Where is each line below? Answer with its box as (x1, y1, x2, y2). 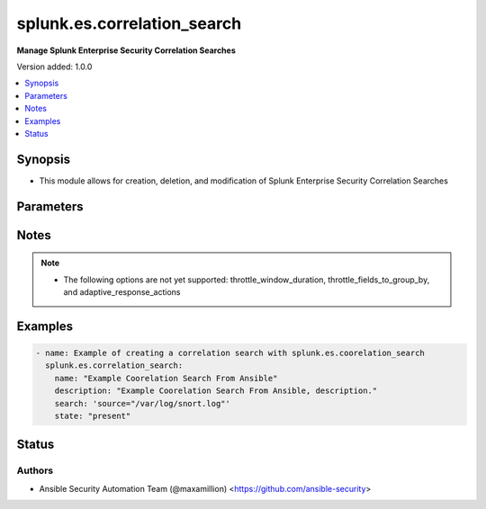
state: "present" (54, 410, 131, 421)
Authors (16, 464, 54, 477)
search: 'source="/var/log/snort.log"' (54, 398, 231, 408)
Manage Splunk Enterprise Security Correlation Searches (16, 45, 236, 56)
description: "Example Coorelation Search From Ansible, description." (54, 386, 378, 396)
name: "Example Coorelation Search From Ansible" (54, 373, 278, 383)
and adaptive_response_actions (63, 287, 181, 297)
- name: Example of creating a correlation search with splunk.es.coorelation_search (35, 348, 425, 358)
